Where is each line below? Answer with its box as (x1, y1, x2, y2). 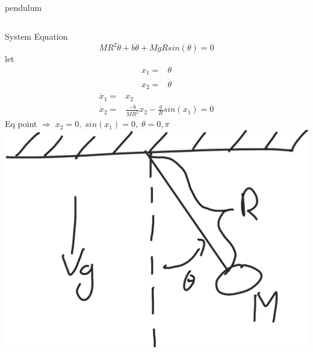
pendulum (5, 1, 42, 13)
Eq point (5, 117, 37, 130)
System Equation (5, 29, 68, 42)
